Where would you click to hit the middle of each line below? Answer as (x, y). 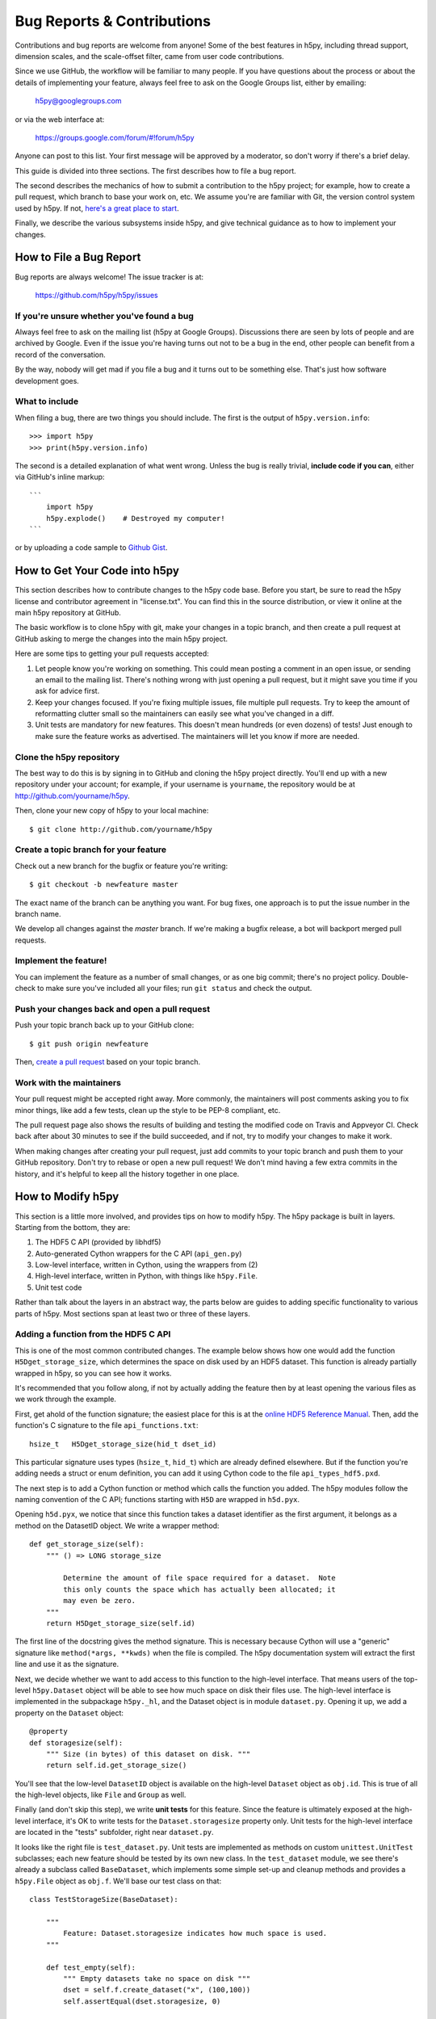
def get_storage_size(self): (87, 1544)
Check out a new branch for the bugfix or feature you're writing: (122, 866)
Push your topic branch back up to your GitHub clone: (105, 1025)
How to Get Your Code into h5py (97, 571)
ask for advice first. (67, 691)
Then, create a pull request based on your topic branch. (108, 1062)
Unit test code (59, 1287)
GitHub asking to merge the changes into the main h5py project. (122, 639)
